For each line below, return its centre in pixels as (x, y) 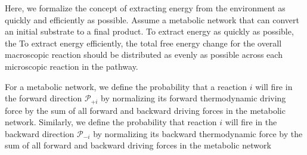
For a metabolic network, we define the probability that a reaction (126, 86)
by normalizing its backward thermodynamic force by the (198, 133)
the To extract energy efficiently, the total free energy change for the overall (143, 43)
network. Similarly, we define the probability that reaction (111, 122)
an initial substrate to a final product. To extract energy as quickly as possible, (149, 31)
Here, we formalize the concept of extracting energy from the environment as (145, 8)
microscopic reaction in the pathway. (72, 66)
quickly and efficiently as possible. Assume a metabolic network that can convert (152, 19)
